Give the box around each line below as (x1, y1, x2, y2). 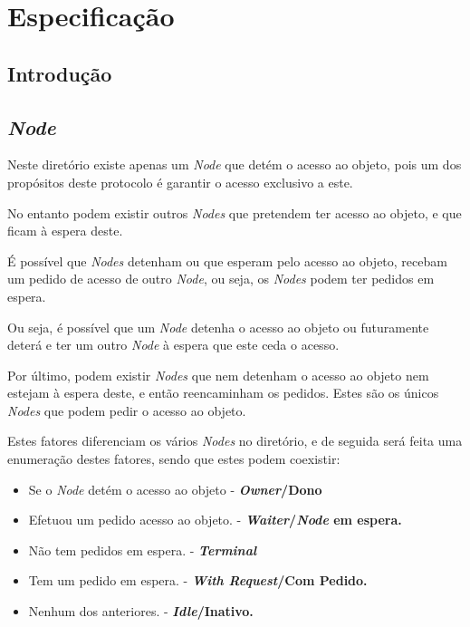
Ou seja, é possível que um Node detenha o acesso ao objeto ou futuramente (7, 317, 429, 336)
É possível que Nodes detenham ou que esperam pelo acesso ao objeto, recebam (7, 251, 447, 270)
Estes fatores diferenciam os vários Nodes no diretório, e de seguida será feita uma (7, 431, 463, 450)
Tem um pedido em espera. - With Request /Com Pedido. (28, 571, 368, 590)
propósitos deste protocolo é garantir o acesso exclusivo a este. (7, 172, 353, 191)
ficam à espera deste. (7, 221, 123, 240)
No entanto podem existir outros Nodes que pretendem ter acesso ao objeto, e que (7, 203, 462, 222)
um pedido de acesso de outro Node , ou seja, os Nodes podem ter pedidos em (7, 269, 435, 288)
